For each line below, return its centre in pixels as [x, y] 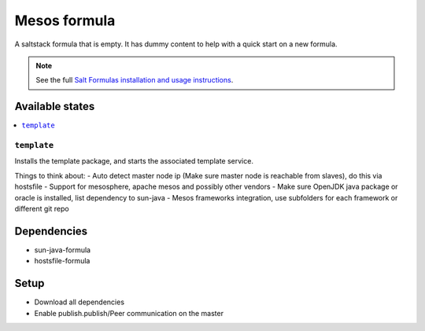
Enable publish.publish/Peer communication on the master [129, 313]
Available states [55, 107]
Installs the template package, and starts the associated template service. [134, 161]
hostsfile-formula [62, 261]
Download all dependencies [79, 302]
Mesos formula [65, 20]
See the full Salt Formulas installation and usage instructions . [135, 80]
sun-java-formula [62, 250]
